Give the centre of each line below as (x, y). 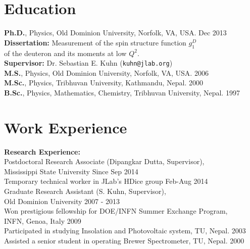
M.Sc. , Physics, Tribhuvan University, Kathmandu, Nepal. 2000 (104, 83)
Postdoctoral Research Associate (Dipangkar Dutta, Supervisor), (104, 161)
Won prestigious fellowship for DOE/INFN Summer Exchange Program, (116, 211)
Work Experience (66, 127)
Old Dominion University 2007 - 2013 (62, 201)
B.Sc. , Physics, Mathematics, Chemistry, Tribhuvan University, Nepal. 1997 (122, 92)
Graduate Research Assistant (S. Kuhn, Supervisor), (85, 191)
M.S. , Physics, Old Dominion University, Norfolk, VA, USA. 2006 (106, 72)
